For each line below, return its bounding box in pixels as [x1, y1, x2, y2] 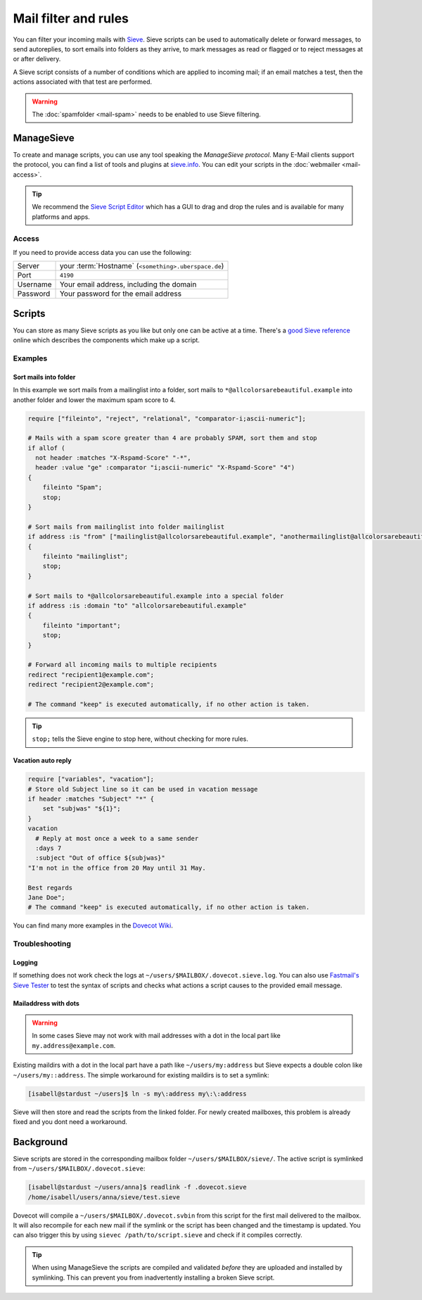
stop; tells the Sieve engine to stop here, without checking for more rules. [32, 735, 249, 743]
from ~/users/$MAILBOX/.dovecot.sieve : [13, 1164, 146, 1173]
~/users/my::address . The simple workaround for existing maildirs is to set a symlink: [13, 1070, 270, 1079]
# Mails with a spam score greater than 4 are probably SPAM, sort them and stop [27, 434, 318, 442]
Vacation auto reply [13, 756, 72, 765]
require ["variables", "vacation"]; [27, 775, 155, 783]
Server [17, 261, 40, 271]
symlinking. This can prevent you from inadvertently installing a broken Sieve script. [32, 1273, 275, 1282]
